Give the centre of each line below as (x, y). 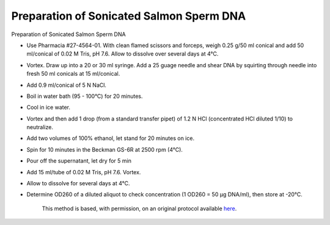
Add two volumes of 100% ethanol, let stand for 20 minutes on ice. (111, 138)
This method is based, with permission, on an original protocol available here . (139, 208)
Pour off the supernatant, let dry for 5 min (79, 161)
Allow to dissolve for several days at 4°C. (78, 183)
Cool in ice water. (48, 108)
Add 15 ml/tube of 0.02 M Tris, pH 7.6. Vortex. (84, 172)
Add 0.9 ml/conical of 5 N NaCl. (67, 85)
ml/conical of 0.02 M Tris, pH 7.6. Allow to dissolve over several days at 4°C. (123, 54)
